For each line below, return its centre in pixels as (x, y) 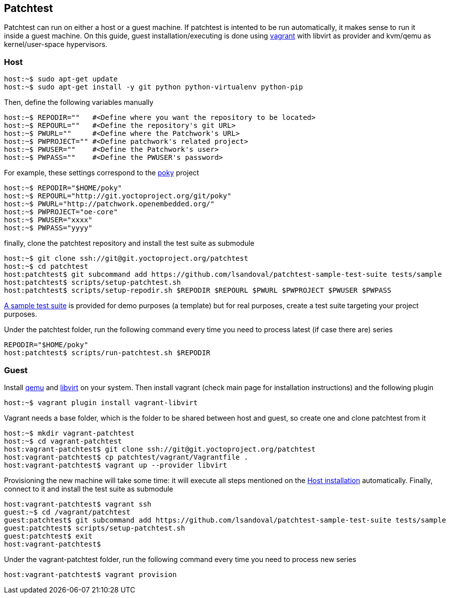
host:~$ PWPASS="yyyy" (48, 228)
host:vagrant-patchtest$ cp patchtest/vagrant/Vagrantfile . (126, 457)
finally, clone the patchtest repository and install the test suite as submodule (129, 243)
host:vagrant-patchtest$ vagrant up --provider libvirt (116, 465)
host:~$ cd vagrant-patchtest (63, 441)
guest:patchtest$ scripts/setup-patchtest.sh (95, 528)
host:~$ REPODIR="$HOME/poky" (63, 188)
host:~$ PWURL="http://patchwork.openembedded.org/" (109, 204)
